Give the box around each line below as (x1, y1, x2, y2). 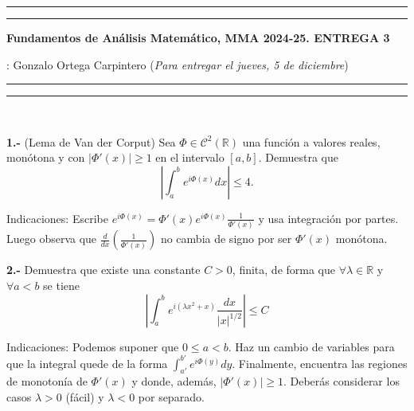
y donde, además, (131, 373, 217, 389)
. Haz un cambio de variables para (228, 338, 395, 354)
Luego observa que (6, 230, 97, 247)
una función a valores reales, (242, 133, 381, 150)
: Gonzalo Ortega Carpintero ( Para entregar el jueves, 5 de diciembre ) (6, 56, 349, 72)
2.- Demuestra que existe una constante (6, 261, 201, 278)
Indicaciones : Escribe (6, 209, 108, 226)
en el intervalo (155, 149, 225, 166)
